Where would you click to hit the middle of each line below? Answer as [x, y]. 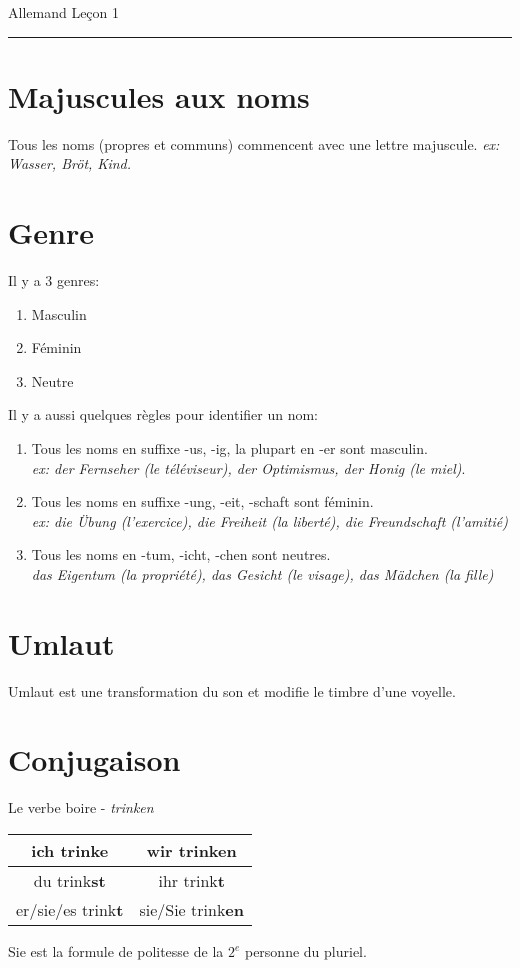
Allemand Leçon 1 [64, 12]
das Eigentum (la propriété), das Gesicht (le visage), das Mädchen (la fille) [262, 573]
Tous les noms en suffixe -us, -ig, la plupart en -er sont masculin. [229, 448]
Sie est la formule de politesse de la [116, 951]
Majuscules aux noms [159, 95]
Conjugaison [94, 759]
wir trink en [191, 850]
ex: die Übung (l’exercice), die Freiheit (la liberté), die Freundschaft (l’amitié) [269, 520]
